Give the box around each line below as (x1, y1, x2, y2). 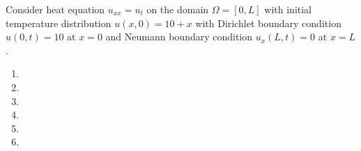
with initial (264, 2, 312, 16)
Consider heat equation (6, 2, 105, 16)
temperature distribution (6, 15, 112, 30)
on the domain (146, 2, 209, 16)
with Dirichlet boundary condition (195, 15, 341, 30)
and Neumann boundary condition (105, 29, 253, 44)
